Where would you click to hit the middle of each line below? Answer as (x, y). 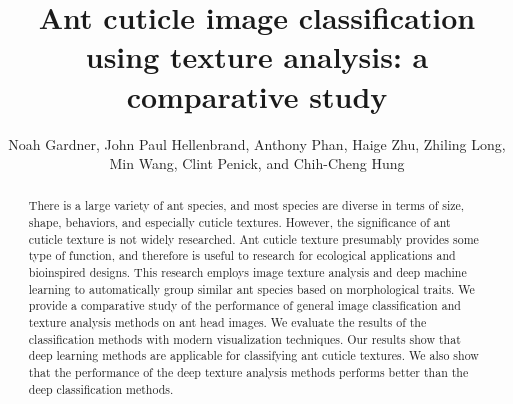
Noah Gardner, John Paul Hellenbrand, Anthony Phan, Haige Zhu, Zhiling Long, (257, 143)
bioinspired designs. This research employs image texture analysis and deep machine (247, 272)
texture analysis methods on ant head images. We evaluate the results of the (227, 322)
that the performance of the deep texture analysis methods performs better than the (248, 372)
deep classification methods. (101, 388)
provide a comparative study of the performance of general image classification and (244, 305)
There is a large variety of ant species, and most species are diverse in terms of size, (246, 205)
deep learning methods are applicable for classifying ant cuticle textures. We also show (253, 355)
